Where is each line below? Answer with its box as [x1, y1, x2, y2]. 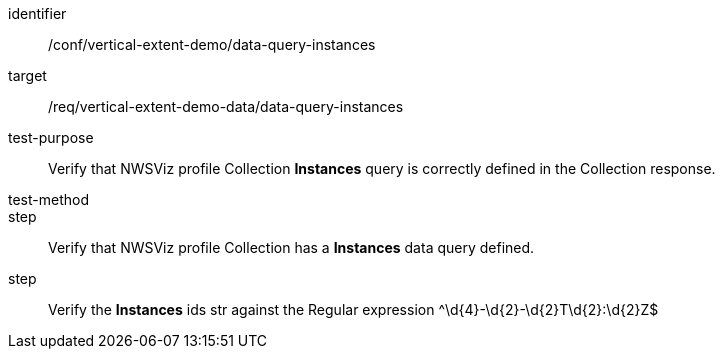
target [8, 67, 47, 84]
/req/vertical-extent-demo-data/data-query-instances [48, 98, 404, 115]
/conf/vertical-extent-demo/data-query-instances [48, 36, 376, 53]
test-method [8, 191, 89, 208]
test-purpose [8, 129, 94, 146]
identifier [8, 5, 67, 22]
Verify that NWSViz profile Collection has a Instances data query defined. [48, 239, 535, 256]
